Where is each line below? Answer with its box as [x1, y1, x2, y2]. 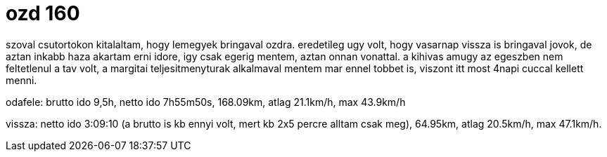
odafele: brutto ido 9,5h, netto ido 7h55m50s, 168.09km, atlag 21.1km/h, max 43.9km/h [6, 95, 406, 108]
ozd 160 [6, 1, 80, 25]
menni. [6, 74, 37, 86]
